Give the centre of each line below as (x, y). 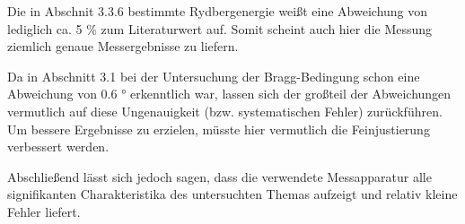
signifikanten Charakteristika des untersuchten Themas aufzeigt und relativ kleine (232, 194)
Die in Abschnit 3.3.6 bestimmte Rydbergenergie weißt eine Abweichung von (218, 11)
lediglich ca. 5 (45, 28)
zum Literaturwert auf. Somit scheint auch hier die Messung (267, 28)
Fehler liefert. (44, 211)
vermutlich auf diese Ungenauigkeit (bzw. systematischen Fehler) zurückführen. (225, 111)
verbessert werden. (58, 146)
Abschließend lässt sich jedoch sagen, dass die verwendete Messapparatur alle (219, 176)
